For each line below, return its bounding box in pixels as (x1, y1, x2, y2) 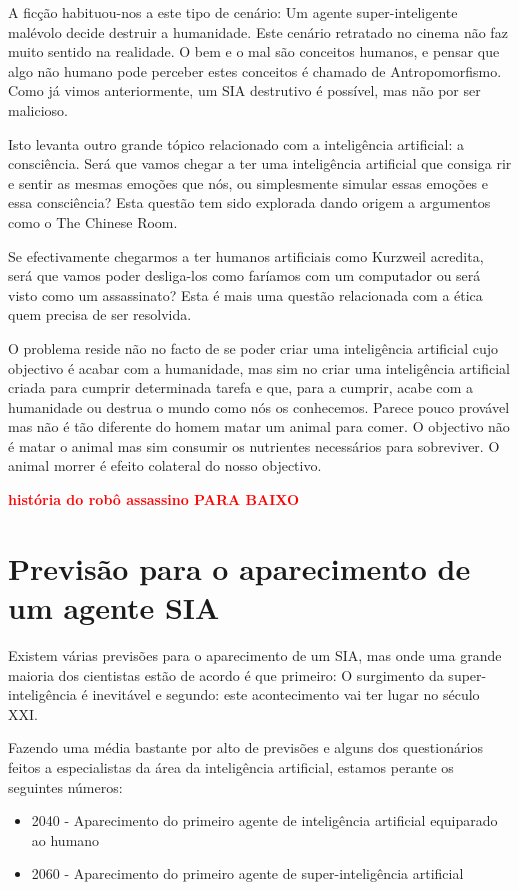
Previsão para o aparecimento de (8, 547, 471, 588)
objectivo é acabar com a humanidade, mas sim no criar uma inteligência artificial (8, 357, 510, 378)
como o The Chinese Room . (8, 211, 178, 232)
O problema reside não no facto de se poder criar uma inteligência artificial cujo (8, 337, 498, 358)
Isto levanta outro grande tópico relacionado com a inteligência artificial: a (8, 133, 465, 154)
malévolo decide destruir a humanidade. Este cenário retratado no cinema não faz (8, 21, 508, 42)
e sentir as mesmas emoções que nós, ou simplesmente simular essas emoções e (8, 172, 489, 193)
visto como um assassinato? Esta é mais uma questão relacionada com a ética (8, 284, 483, 305)
